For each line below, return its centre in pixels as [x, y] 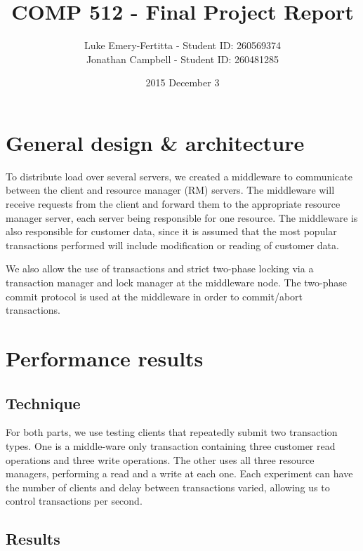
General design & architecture [155, 142]
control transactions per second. [74, 501]
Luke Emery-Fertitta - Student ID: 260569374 [183, 45]
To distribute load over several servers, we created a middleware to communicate [179, 176]
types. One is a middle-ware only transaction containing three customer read [171, 445]
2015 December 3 [183, 82]
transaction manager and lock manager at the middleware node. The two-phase [177, 282]
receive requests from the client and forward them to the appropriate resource [173, 204]
